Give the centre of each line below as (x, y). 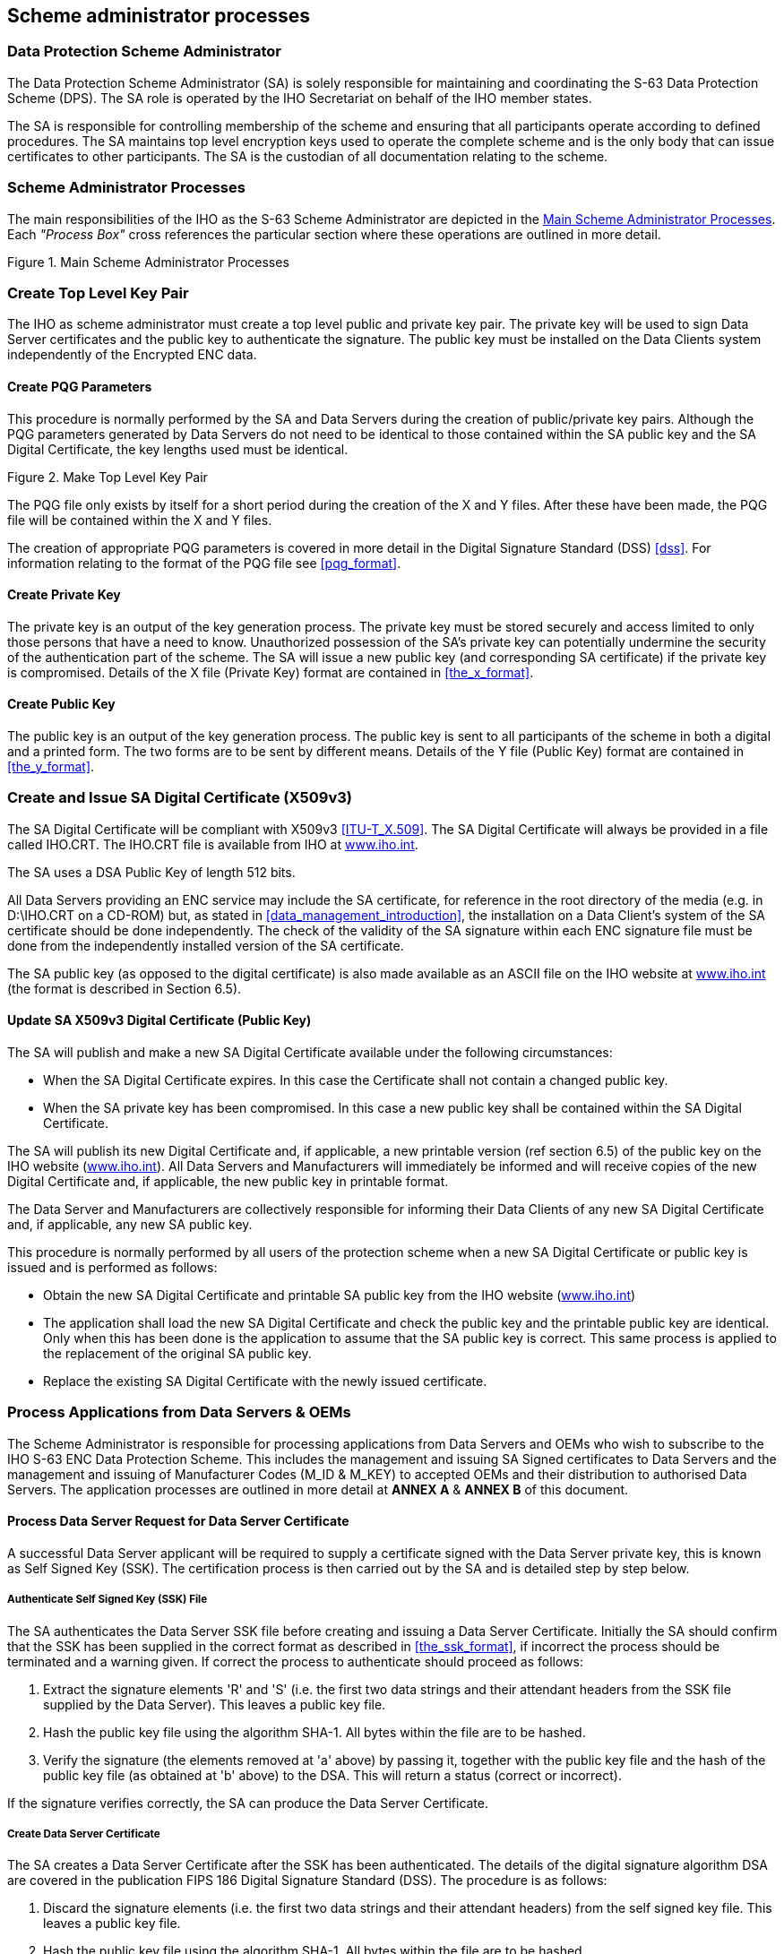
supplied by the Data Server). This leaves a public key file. (215, 1704)
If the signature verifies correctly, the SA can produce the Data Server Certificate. (248, 1803)
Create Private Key (64, 595)
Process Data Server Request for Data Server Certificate (178, 1521)
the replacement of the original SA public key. (177, 1353)
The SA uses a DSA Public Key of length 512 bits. (151, 872)
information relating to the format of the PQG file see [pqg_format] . (204, 563)
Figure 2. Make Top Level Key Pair (108, 477)
